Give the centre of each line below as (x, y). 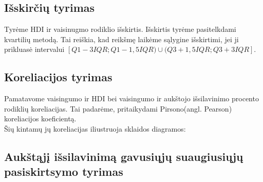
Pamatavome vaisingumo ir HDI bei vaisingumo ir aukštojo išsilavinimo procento (131, 98)
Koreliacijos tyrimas (58, 77)
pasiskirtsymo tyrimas (64, 171)
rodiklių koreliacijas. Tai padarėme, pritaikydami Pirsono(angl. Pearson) (118, 108)
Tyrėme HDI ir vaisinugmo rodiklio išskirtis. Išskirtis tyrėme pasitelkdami (120, 29)
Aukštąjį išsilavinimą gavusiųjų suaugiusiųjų (124, 156)
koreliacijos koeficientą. (40, 119)
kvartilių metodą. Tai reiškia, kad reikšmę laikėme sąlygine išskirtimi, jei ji (121, 39)
